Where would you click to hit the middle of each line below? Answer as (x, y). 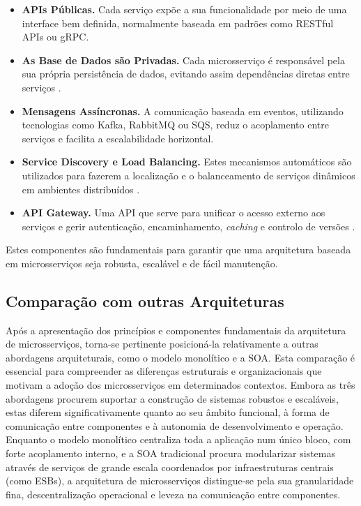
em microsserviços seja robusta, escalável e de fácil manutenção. (142, 263)
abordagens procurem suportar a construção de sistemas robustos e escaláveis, (172, 398)
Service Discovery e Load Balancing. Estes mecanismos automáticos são (187, 162)
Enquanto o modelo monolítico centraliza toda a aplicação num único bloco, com (178, 439)
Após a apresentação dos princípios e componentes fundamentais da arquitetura (176, 330)
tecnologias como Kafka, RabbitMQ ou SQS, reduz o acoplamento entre (175, 125)
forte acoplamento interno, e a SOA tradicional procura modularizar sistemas (171, 453)
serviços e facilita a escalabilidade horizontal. (118, 138)
